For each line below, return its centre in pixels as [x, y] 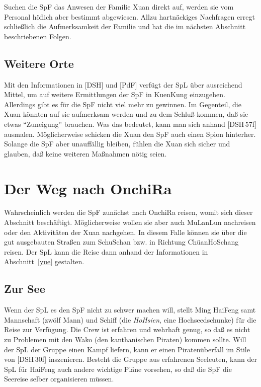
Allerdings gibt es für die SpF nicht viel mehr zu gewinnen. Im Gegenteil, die [123, 104]
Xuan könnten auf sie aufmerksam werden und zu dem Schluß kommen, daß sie [126, 114]
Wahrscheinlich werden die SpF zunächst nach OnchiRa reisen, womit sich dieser [128, 212]
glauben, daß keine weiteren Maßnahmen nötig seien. [85, 153]
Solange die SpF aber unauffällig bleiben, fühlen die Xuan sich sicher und [117, 144]
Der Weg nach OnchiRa [88, 188]
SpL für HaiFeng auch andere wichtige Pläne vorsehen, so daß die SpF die [118, 369]
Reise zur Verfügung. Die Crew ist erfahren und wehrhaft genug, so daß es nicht [127, 329]
